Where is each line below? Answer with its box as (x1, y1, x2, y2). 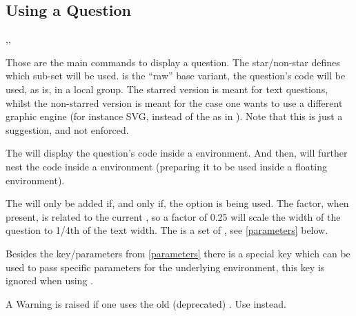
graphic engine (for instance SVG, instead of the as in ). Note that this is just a (6, 109, 343, 124)
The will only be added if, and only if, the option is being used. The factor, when (6, 196, 349, 210)
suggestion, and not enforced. (6, 122, 129, 137)
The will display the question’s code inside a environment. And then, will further (6, 146, 348, 160)
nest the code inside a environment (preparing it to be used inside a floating (6, 159, 327, 173)
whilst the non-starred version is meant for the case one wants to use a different (6, 95, 343, 110)
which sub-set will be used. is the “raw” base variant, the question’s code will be (6, 68, 346, 83)
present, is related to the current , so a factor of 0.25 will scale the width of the (6, 209, 341, 224)
